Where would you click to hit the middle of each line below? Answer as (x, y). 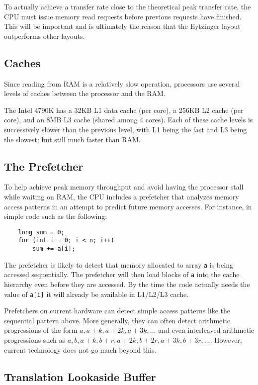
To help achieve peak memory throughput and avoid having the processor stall (124, 187)
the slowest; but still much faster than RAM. (72, 139)
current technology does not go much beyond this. (80, 349)
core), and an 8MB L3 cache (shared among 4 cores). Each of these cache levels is (129, 120)
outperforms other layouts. (44, 36)
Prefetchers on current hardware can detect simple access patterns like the (117, 311)
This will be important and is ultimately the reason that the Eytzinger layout (122, 26)
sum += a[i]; (54, 249)
